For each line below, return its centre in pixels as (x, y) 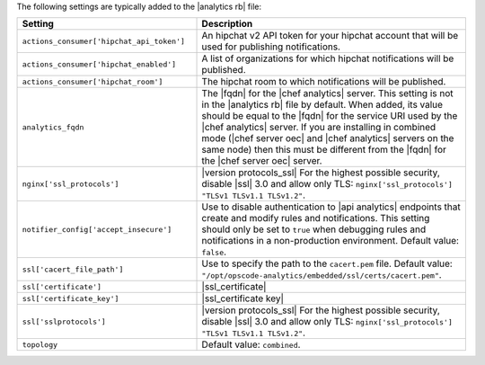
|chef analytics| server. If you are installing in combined (319, 128)
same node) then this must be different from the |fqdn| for (324, 150)
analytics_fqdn (53, 127)
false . (214, 252)
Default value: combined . (251, 344)
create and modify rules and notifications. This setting (316, 218)
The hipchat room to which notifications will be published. (324, 82)
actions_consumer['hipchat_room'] (93, 81)
